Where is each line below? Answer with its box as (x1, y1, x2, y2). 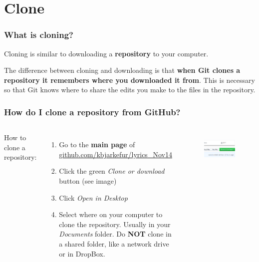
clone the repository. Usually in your (59, 219, 171, 229)
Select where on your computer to (59, 209, 163, 220)
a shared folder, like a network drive (59, 238, 169, 249)
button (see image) (59, 175, 117, 186)
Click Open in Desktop (59, 192, 128, 203)
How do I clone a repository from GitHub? (4, 105, 181, 118)
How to (4, 132, 26, 143)
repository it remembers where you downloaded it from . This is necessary (4, 74, 255, 85)
